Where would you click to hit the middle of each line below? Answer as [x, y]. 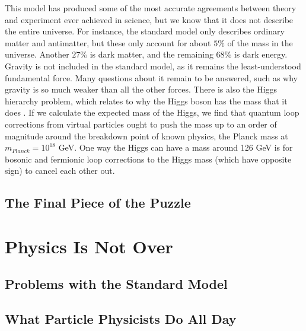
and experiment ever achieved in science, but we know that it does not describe [149, 19]
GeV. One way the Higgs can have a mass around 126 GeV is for [176, 147]
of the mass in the [260, 42]
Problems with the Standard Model [116, 284]
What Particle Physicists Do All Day [121, 319]
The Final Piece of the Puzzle [98, 203]
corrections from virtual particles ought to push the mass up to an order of [141, 124]
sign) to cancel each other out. [60, 171]
